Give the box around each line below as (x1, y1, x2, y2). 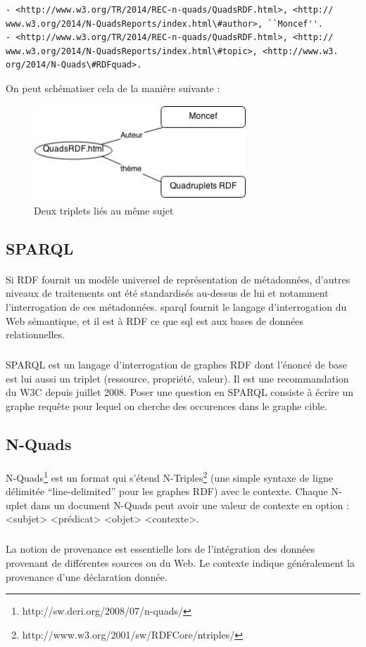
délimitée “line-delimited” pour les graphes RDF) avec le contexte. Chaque (6, 484, 328, 499)
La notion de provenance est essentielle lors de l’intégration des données (6, 542, 315, 556)
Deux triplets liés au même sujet (34, 203, 174, 217)
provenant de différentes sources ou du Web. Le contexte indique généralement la (6, 555, 355, 570)
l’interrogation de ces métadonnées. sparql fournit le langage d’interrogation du (6, 300, 347, 314)
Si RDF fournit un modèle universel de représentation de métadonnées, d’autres (6, 271, 351, 286)
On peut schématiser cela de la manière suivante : (6, 80, 220, 95)
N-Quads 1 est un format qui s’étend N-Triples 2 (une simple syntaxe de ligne (6, 468, 333, 485)
